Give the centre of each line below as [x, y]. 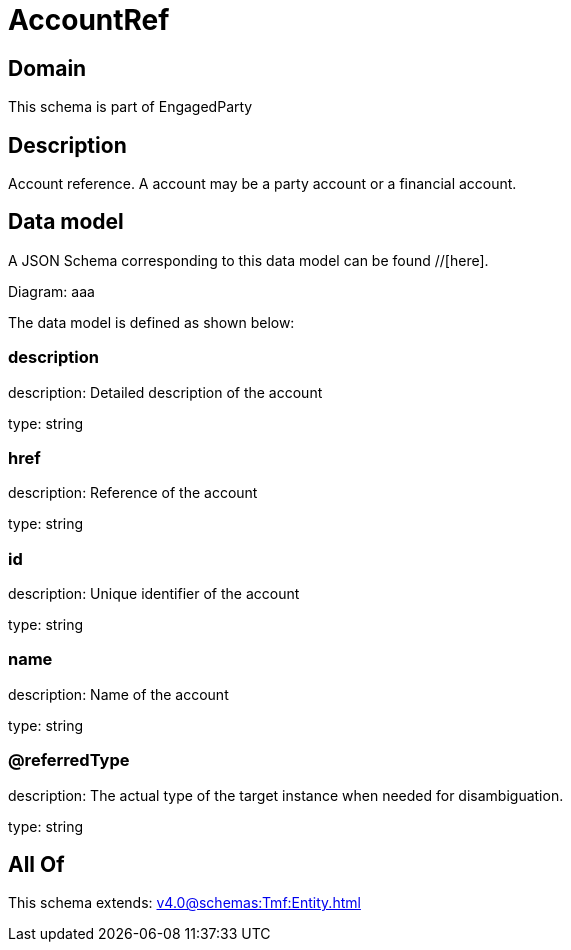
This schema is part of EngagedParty [130, 107]
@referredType [69, 760]
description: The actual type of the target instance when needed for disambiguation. [286, 795]
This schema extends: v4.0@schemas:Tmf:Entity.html [184, 903]
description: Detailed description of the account [165, 392]
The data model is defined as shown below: [151, 322]
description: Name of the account [118, 694]
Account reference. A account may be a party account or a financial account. [262, 184]
